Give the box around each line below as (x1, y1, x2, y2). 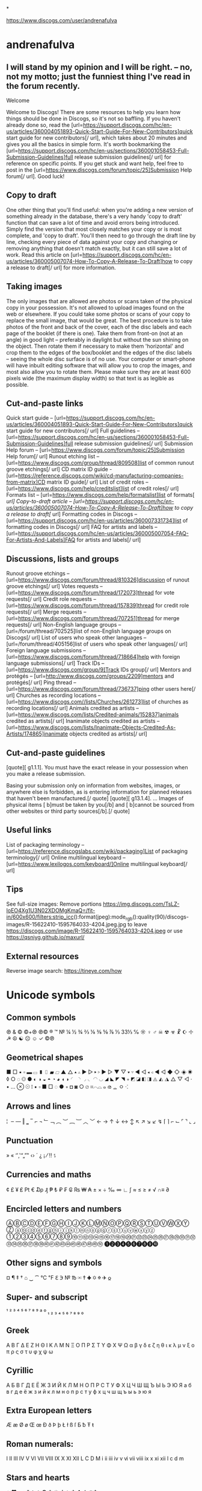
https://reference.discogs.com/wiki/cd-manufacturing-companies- (17, 472, 184, 479)
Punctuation (6, 1135, 54, 1146)
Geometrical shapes (6, 1052, 84, 1062)
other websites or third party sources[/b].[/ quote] (6, 807, 130, 815)
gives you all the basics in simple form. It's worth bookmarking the (6, 141, 171, 147)
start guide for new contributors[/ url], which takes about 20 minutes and (6, 134, 187, 141)
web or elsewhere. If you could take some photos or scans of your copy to (6, 310, 191, 318)
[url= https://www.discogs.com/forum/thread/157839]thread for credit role (6, 602, 189, 609)
